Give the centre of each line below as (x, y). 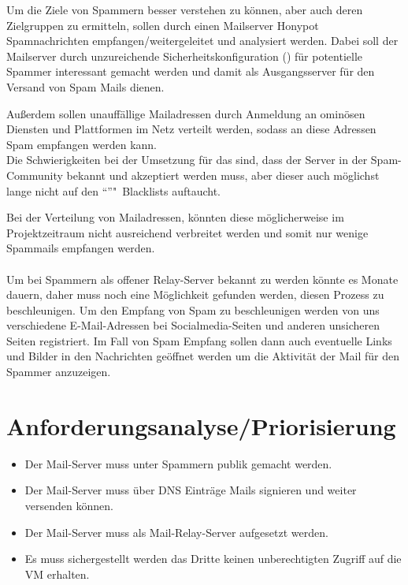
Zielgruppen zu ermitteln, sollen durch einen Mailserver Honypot (163, 25)
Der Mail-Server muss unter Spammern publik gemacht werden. (178, 463)
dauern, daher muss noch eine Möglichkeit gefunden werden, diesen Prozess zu (195, 294)
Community (35, 175)
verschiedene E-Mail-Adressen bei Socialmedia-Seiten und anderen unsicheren (193, 325)
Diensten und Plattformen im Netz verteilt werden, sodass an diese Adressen (191, 129)
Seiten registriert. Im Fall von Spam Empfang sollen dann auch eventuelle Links (199, 340)
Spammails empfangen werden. (81, 248)
